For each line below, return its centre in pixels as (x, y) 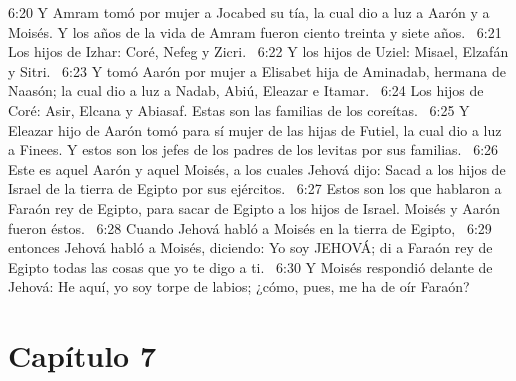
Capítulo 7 (82, 355)
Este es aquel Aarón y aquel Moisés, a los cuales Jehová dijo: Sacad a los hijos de (257, 168)
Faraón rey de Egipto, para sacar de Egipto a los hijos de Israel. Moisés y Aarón (254, 207)
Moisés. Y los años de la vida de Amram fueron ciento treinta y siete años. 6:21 (255, 31)
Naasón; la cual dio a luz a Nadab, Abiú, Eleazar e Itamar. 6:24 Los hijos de (246, 90)
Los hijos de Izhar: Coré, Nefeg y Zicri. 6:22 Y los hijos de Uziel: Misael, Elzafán (258, 51)
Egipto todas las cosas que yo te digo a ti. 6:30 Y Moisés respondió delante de (250, 266)
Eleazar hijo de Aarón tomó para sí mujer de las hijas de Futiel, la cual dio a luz (255, 129)
